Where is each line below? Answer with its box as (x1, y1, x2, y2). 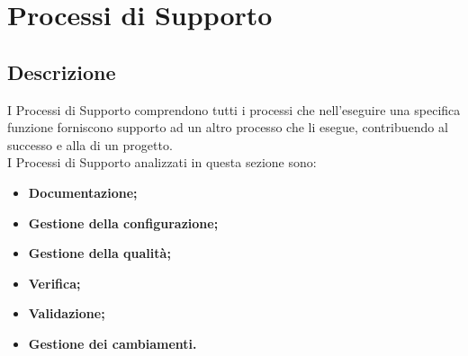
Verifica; (28, 273, 81, 292)
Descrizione (7, 58, 116, 85)
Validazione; (28, 304, 105, 323)
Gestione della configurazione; (28, 213, 219, 232)
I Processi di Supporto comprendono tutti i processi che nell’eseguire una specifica (7, 100, 461, 119)
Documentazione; (28, 182, 138, 201)
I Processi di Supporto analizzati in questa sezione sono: (7, 153, 317, 172)
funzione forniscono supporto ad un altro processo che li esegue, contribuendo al (7, 118, 448, 137)
